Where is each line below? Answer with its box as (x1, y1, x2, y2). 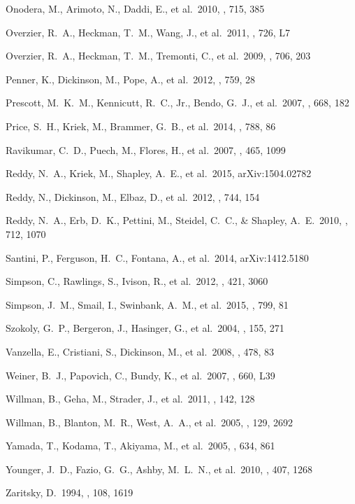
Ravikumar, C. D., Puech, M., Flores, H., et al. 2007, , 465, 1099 (6, 142, 286, 157)
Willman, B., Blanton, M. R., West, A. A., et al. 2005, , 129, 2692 (6, 414, 293, 429)
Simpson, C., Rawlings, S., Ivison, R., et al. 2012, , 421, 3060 (6, 274, 268, 288)
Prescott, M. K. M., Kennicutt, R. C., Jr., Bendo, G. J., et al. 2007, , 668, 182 (6, 95, 349, 110)
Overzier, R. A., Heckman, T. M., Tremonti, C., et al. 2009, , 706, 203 (6, 48, 311, 63)
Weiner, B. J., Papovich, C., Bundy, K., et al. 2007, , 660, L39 (6, 367, 275, 382)
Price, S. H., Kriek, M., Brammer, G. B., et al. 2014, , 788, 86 (6, 118, 276, 133)
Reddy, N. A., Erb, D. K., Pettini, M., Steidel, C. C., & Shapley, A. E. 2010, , (6, 213, 348, 227)
